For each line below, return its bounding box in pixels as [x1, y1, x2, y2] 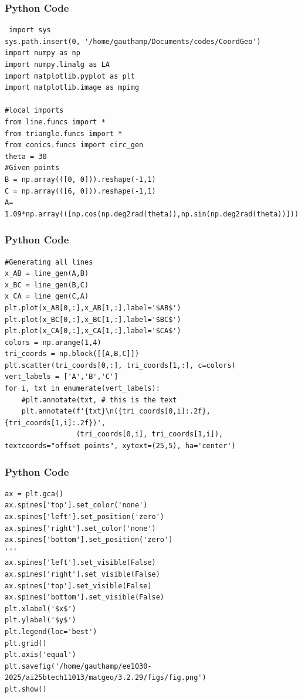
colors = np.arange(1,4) [5, 338, 101, 347]
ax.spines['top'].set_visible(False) [5, 581, 152, 590]
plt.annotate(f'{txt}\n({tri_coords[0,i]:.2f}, [21, 407, 211, 416]
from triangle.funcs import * [5, 129, 123, 138]
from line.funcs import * [5, 117, 106, 126]
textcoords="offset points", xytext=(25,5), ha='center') [5, 442, 236, 450]
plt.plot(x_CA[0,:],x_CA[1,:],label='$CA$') [5, 327, 181, 336]
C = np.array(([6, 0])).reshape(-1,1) [5, 187, 156, 195]
